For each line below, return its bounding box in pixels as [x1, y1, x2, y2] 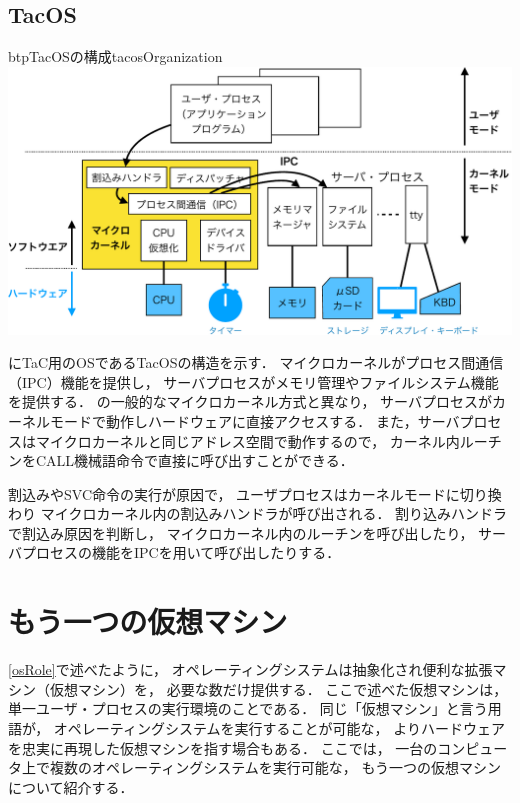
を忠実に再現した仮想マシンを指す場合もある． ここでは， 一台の [8, 737, 438, 758]
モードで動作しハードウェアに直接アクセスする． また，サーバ [49, 410, 460, 431]
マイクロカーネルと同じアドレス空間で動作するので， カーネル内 [35, 430, 460, 451]
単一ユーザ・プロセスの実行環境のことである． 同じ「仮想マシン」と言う [8, 698, 488, 719]
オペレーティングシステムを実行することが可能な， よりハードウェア [53, 717, 505, 738]
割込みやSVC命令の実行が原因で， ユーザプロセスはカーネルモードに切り [8, 483, 488, 504]
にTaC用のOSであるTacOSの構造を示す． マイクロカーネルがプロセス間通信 [8, 352, 504, 373]
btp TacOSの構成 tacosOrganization [8, 46, 223, 67]
